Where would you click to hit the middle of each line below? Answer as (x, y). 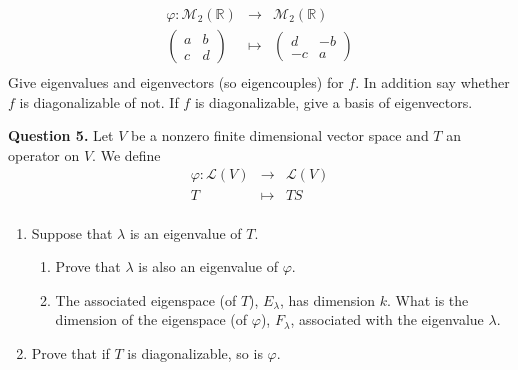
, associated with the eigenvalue (387, 319)
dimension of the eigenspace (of (151, 319)
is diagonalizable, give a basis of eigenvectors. (333, 101)
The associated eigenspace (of (146, 299)
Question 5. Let (61, 135)
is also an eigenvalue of (208, 266)
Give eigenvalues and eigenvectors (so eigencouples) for (176, 82)
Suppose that (72, 232)
